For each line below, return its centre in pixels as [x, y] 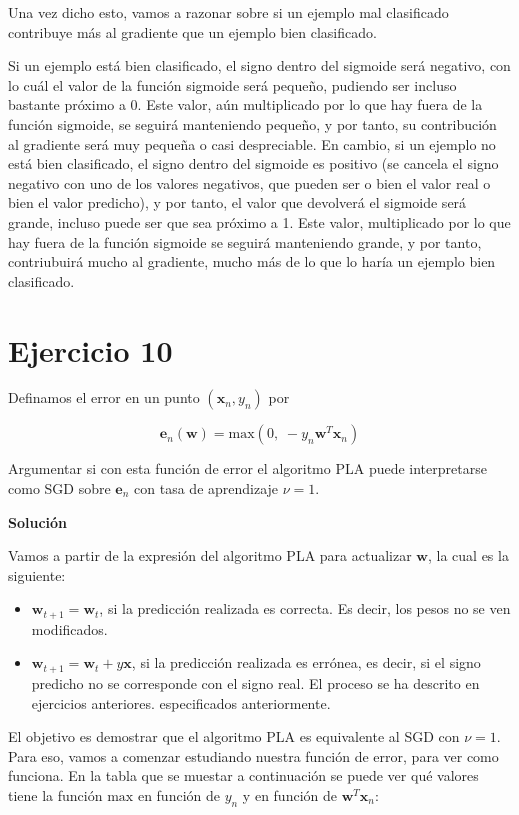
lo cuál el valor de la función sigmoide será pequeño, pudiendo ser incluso [232, 84]
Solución [38, 521]
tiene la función [55, 794]
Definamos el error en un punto [104, 397]
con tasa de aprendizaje [206, 488]
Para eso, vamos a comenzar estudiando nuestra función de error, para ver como [253, 755]
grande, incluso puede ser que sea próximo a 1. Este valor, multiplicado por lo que [259, 221]
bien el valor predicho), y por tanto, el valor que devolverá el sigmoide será [237, 202]
